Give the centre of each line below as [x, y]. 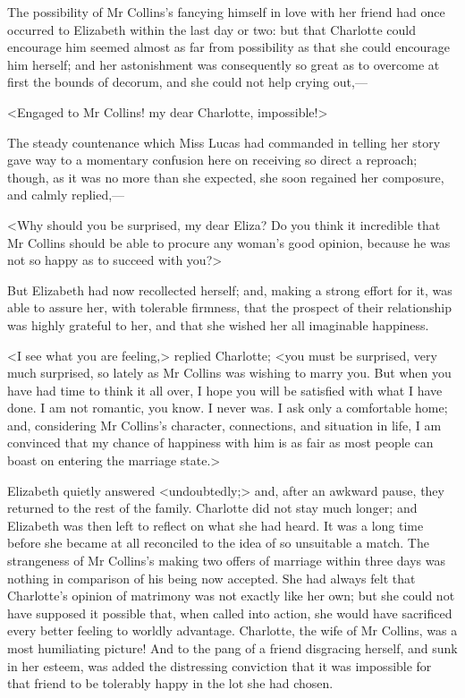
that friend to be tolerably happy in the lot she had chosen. [170, 683]
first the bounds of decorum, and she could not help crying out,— [187, 82]
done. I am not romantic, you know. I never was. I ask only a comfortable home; [228, 408]
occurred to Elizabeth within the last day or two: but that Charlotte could [212, 29]
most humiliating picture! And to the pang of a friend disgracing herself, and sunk [232, 648]
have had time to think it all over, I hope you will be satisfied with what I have [225, 390]
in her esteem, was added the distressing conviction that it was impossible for [220, 665]
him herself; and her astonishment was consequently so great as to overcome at [224, 64]
